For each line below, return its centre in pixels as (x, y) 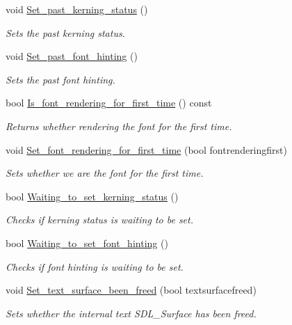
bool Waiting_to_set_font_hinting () (87, 243)
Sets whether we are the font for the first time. (105, 173)
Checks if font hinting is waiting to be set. (95, 266)
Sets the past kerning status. (65, 32)
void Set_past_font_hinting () (72, 56)
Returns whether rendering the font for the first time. (119, 126)
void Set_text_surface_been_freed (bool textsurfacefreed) (131, 290)
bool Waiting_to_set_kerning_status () (92, 196)
